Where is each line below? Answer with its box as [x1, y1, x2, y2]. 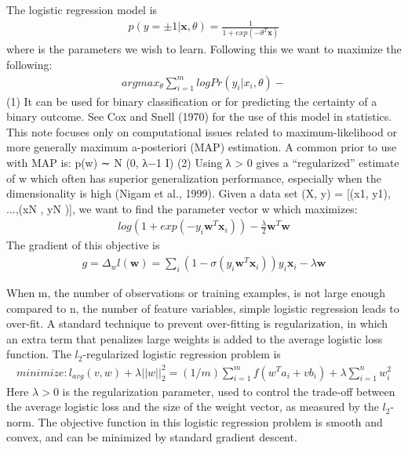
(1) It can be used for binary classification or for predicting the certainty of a [6, 93, 377, 109]
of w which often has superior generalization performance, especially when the [6, 169, 381, 186]
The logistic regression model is [6, 2, 158, 17]
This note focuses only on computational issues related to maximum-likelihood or [6, 123, 397, 140]
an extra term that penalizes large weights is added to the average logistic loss [6, 330, 383, 347]
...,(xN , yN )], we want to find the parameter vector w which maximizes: [6, 200, 358, 216]
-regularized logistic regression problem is [82, 346, 281, 362]
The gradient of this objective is [6, 237, 160, 253]
